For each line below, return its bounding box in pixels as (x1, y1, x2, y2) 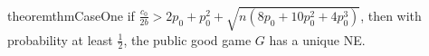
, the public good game (123, 30, 252, 49)
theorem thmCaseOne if (7, 5, 135, 24)
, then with (360, 5, 422, 24)
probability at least (7, 30, 113, 49)
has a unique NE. (269, 30, 366, 49)
